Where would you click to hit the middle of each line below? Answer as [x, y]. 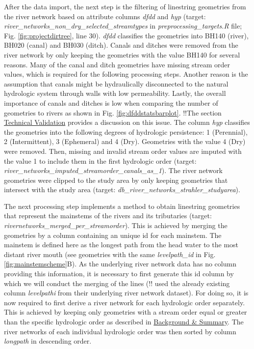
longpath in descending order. [48, 341]
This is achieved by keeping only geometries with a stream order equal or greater [126, 312]
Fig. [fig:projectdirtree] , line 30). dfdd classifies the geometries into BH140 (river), [126, 35]
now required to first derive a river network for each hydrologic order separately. [125, 302]
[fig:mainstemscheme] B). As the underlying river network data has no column [120, 264]
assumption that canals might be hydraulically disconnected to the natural [116, 83]
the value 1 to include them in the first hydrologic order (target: [100, 160]
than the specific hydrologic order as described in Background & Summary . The [124, 321]
